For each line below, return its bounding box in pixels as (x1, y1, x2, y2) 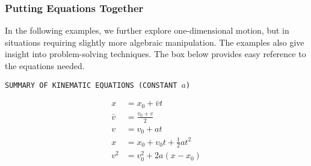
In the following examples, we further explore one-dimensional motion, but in (5, 24, 289, 37)
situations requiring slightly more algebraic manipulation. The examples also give (5, 35, 304, 48)
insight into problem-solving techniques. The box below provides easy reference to (5, 48, 306, 60)
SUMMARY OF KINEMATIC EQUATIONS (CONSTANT (5, 81, 177, 90)
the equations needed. (5, 60, 85, 72)
